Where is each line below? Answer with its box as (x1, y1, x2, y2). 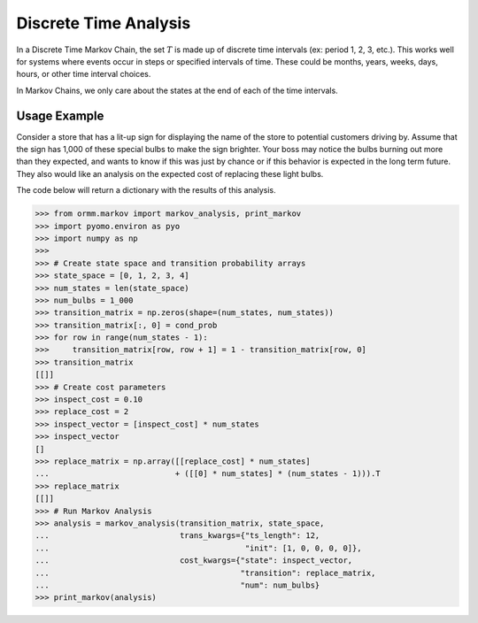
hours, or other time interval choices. (16, 69, 151, 80)
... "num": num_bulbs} (35, 580, 320, 590)
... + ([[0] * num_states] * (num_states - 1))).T (35, 469, 381, 479)
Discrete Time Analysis (16, 13, 191, 33)
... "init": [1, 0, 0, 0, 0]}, (35, 542, 362, 553)
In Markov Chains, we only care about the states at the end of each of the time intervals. (16, 85, 338, 96)
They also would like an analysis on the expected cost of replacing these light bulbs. (16, 168, 324, 179)
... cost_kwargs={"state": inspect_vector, (35, 556, 353, 565)
